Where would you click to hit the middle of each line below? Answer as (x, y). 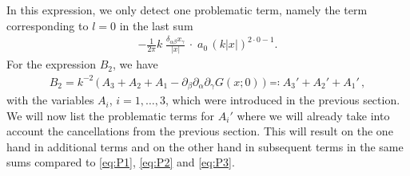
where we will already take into (313, 115)
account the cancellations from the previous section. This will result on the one (200, 131)
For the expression (52, 64)
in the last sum (156, 25)
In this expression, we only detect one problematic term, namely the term (187, 10)
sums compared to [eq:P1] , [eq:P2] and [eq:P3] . (121, 162)
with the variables (50, 100)
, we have (135, 64)
